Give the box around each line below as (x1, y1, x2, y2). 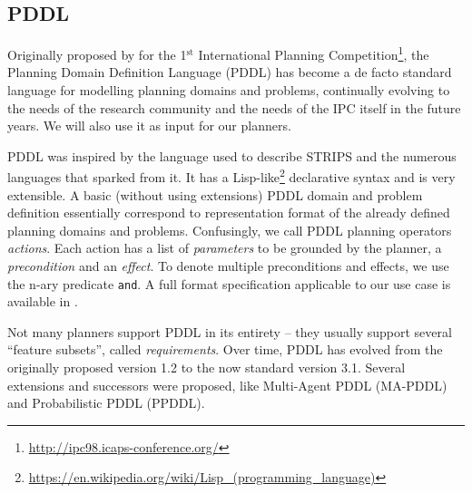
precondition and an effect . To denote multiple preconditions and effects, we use (7, 256, 449, 275)
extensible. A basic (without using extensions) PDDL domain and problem (7, 185, 423, 204)
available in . (7, 292, 78, 311)
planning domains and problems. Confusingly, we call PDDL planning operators (7, 220, 452, 239)
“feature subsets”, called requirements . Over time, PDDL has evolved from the (7, 340, 443, 359)
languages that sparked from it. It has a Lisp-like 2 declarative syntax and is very (7, 165, 456, 187)
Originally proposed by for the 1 (7, 44, 187, 63)
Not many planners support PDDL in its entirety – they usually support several (7, 322, 452, 341)
